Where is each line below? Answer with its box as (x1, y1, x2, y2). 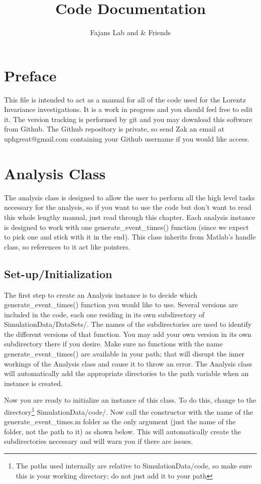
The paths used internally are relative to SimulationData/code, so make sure (16, 460, 252, 471)
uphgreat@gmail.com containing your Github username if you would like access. (4, 134, 249, 144)
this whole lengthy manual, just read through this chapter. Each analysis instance (4, 211, 255, 222)
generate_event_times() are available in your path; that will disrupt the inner (4, 348, 245, 359)
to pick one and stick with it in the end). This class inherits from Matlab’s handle (4, 231, 256, 242)
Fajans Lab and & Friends (90, 27, 171, 38)
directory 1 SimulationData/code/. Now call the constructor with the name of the (4, 405, 253, 417)
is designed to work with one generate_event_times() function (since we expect (4, 221, 249, 232)
